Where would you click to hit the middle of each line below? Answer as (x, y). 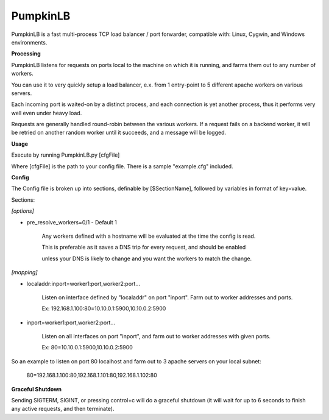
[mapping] (24, 272)
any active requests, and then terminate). (63, 409)
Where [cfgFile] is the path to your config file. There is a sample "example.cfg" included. (122, 166)
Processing (26, 54)
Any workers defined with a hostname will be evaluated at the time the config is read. (149, 236)
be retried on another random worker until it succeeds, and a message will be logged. (119, 133)
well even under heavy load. (47, 113)
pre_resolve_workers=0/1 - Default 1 (72, 222)
